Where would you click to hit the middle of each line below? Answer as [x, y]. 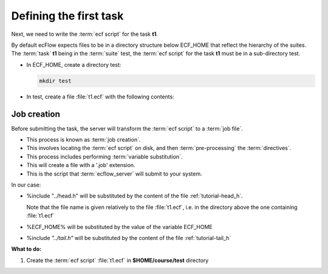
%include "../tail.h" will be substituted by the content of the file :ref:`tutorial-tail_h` [129, 238]
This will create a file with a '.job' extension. [81, 165]
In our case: [26, 185]
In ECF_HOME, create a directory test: [74, 64]
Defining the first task [67, 16]
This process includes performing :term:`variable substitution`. [104, 156]
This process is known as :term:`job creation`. [84, 139]
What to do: [26, 249]
